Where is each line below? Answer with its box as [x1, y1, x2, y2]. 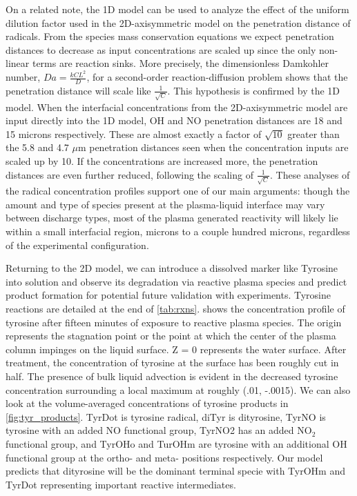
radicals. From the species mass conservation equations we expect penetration [6, 29, 334, 43]
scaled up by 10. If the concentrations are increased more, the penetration [6, 153, 318, 168]
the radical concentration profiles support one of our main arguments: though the [6, 183, 350, 198]
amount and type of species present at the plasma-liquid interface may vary [6, 197, 325, 211]
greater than [287, 126, 340, 141]
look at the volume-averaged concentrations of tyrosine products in [6, 396, 289, 410]
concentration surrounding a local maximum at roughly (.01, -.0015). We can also [6, 382, 351, 397]
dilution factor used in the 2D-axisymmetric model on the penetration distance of [6, 15, 351, 30]
